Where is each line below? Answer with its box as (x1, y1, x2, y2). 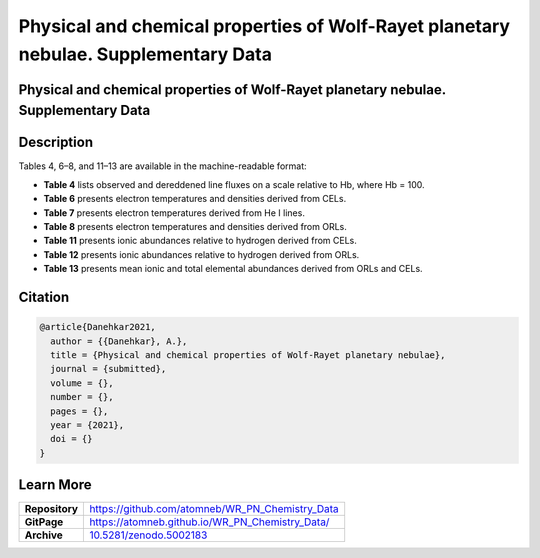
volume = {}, (50, 377, 114, 389)
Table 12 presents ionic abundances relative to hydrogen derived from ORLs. (43, 248, 360, 260)
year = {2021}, (50, 419, 125, 430)
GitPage (24, 515, 64, 529)
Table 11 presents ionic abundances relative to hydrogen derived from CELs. (43, 235, 357, 247)
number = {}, (50, 391, 114, 403)
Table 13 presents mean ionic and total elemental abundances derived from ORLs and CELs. (43, 263, 424, 275)
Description (18, 134, 94, 151)
